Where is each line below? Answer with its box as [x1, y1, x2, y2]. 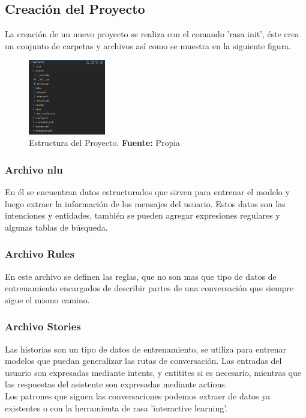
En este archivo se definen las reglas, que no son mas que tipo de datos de [5, 270, 277, 282]
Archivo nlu [5, 162, 63, 177]
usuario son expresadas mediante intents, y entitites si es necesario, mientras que [5, 366, 301, 378]
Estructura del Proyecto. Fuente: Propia [29, 136, 181, 149]
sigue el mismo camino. [5, 293, 90, 306]
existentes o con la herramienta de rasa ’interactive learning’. [5, 401, 228, 414]
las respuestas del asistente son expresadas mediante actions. [5, 378, 227, 390]
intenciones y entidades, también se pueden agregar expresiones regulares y [5, 209, 280, 222]
